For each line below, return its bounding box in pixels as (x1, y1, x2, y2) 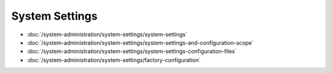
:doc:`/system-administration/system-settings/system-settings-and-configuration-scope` (26, 39, 254, 46)
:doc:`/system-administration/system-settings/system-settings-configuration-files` (26, 48, 237, 55)
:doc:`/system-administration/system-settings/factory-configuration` (26, 56, 201, 64)
